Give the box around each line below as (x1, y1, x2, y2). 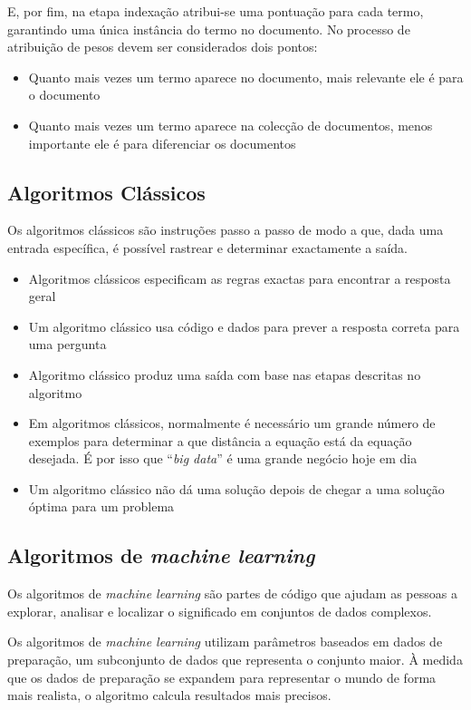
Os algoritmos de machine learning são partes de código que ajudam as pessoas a (7, 584, 457, 603)
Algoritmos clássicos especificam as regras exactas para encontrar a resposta (28, 268, 451, 287)
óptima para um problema (28, 497, 175, 516)
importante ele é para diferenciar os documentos (28, 133, 296, 152)
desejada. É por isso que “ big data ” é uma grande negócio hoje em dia (28, 449, 418, 468)
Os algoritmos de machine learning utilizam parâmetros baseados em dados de (7, 632, 443, 651)
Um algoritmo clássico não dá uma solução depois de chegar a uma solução (28, 479, 445, 498)
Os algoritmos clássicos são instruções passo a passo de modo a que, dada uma (7, 220, 444, 239)
